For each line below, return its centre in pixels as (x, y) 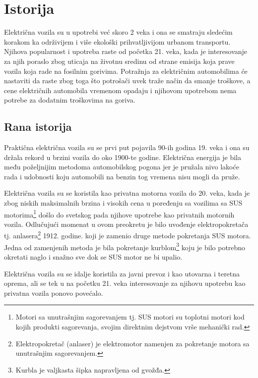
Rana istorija (38, 127)
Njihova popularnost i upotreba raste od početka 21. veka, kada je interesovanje (126, 51)
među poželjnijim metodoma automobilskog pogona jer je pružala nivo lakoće (122, 167)
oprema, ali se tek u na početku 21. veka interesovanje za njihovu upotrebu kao (125, 283)
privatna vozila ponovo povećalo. (54, 293)
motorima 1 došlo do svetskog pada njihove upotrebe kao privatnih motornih (119, 214)
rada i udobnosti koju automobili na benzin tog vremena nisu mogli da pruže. (122, 176)
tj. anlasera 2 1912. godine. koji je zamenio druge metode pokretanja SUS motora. (128, 235)
